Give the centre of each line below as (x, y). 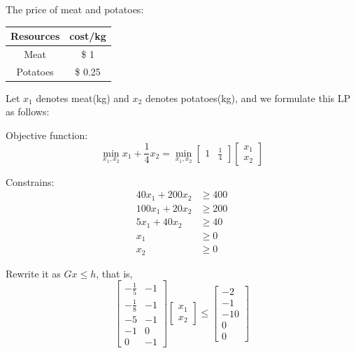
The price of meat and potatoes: (75, 9)
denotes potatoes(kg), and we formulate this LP (248, 98)
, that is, (114, 273)
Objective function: (47, 135)
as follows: (28, 111)
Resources (35, 36)
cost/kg (88, 36)
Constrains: (30, 181)
